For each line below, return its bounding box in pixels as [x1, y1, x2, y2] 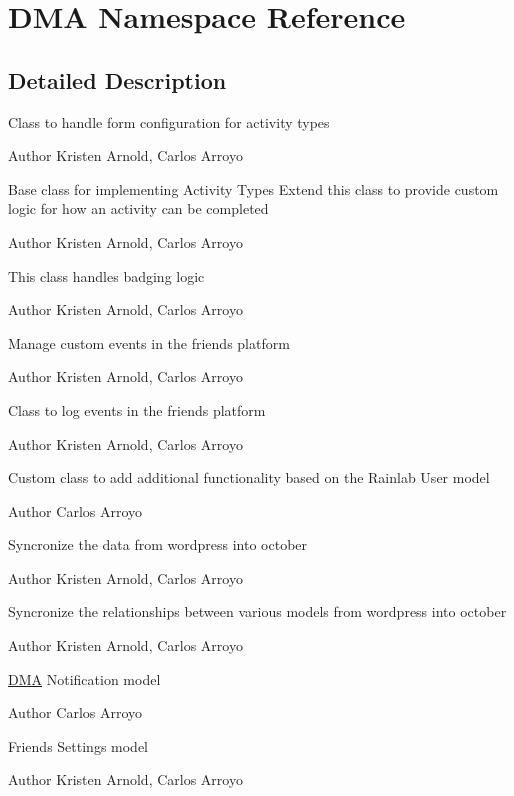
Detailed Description [8, 64, 227, 95]
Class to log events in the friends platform [8, 399, 266, 420]
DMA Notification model [8, 668, 161, 689]
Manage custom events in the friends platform [8, 332, 290, 353]
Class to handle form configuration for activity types [8, 111, 330, 132]
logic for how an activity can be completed [8, 198, 269, 219]
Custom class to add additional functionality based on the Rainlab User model [8, 467, 490, 488]
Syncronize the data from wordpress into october [8, 534, 308, 555]
